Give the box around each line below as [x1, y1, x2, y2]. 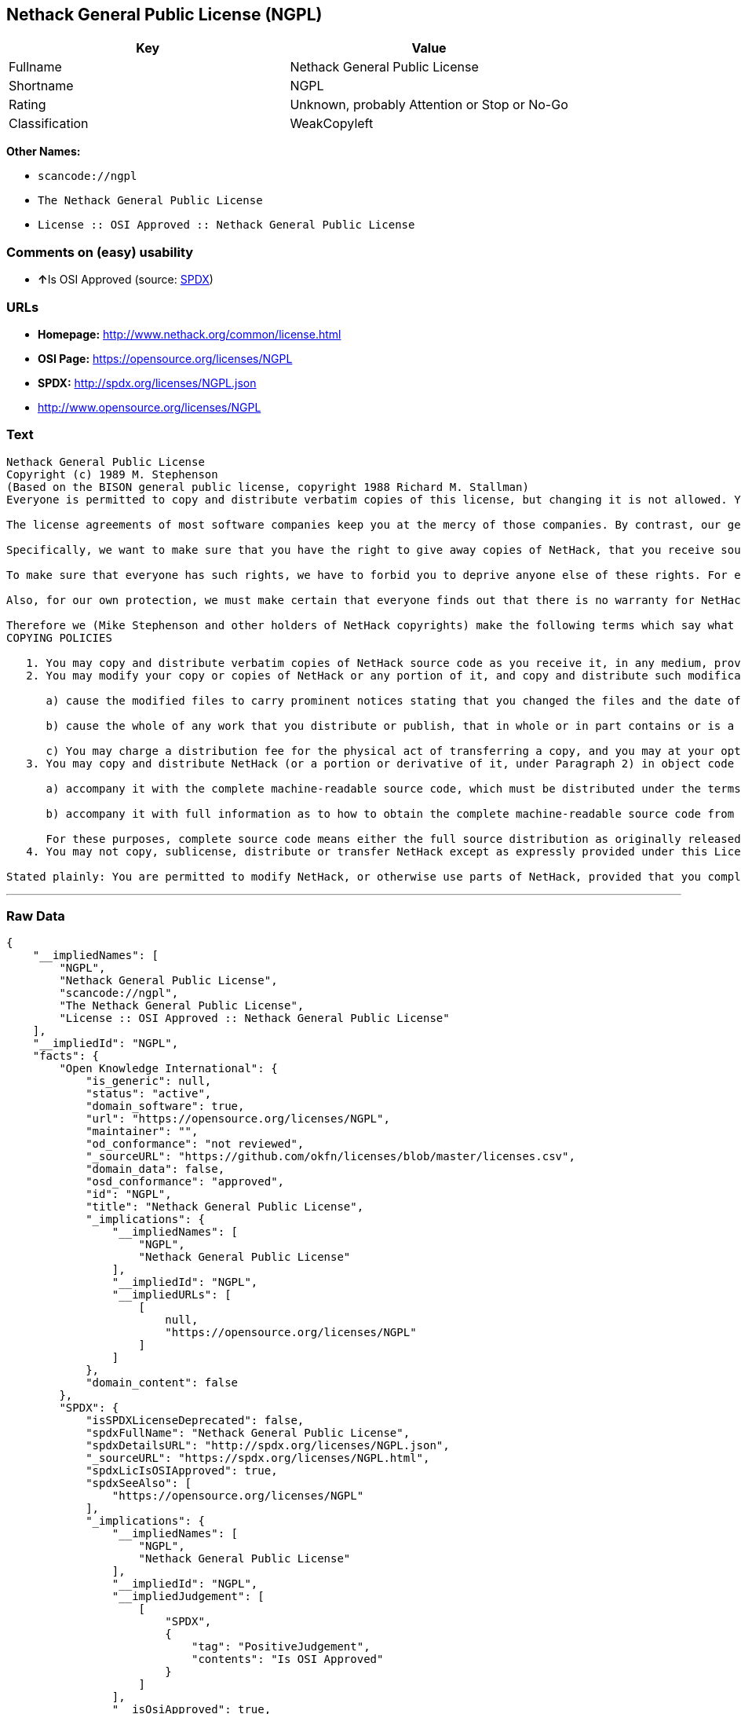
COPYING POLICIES [6, 631, 112, 644]
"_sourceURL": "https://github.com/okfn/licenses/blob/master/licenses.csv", [86, 1150, 575, 1163]
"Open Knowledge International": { [59, 1062, 278, 1075]
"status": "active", [86, 1087, 212, 1101]
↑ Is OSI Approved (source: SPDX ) [38, 273, 214, 287]
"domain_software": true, [86, 1100, 245, 1113]
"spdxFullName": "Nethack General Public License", [86, 1427, 411, 1440]
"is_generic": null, [86, 1075, 212, 1088]
